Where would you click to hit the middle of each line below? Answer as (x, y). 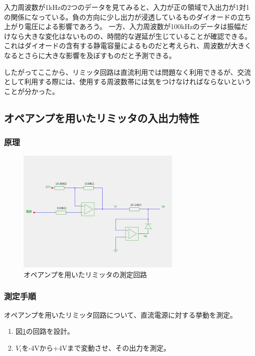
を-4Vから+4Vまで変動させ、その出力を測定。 (96, 347)
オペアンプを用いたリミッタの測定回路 (85, 274)
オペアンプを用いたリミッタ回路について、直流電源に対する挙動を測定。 (120, 314)
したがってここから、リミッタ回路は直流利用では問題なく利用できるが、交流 (127, 72)
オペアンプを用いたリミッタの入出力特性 (102, 117)
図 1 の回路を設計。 (45, 331)
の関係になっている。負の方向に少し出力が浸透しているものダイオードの (121, 16)
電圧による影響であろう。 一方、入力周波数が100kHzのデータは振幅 (133, 26)
